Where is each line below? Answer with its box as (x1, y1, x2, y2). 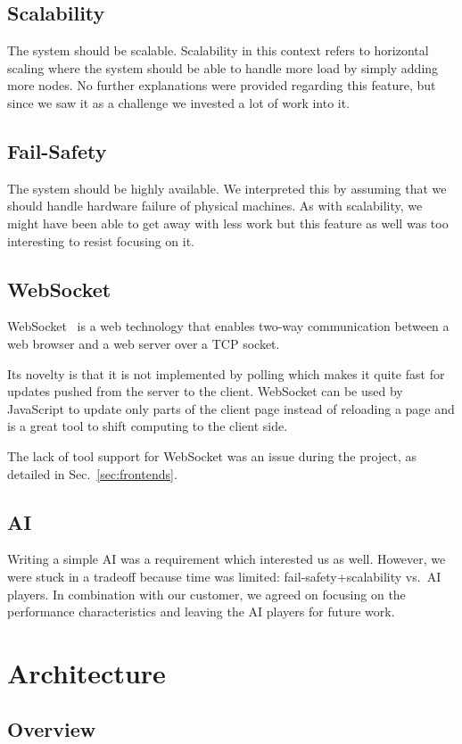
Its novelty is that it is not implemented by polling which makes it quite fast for (7, 364, 445, 383)
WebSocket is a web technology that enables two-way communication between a (7, 317, 450, 335)
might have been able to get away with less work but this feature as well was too (7, 213, 449, 232)
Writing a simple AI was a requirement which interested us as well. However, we (7, 550, 446, 568)
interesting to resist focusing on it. (7, 231, 194, 250)
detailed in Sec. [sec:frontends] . (7, 464, 177, 483)
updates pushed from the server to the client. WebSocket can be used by (7, 382, 403, 401)
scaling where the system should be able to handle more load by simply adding (7, 58, 439, 77)
